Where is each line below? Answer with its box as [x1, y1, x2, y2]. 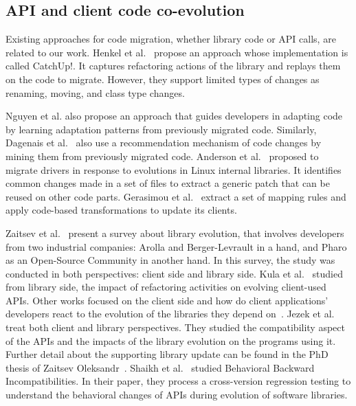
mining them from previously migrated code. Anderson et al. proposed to [5, 148, 319, 163]
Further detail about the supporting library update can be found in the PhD [5, 347, 329, 361]
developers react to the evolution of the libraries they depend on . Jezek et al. [5, 306, 335, 321]
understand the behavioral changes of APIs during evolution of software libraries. [5, 387, 348, 402]
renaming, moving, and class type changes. [5, 85, 185, 100]
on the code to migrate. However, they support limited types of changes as [5, 71, 320, 86]
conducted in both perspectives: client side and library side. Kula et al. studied [5, 266, 343, 280]
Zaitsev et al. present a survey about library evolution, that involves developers [5, 225, 344, 240]
